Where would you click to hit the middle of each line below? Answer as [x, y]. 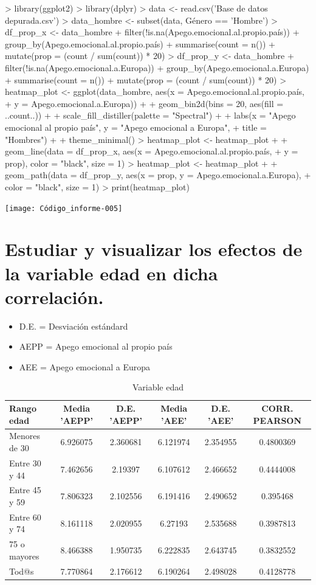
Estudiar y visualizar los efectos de [154, 249]
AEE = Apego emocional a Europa [85, 366]
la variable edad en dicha [112, 273]
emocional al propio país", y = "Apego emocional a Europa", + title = [136, 127]
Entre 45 [25, 490]
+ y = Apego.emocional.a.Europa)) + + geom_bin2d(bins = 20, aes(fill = [144, 103]
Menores [25, 436]
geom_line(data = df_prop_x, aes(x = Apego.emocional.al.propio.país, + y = [152, 151]
